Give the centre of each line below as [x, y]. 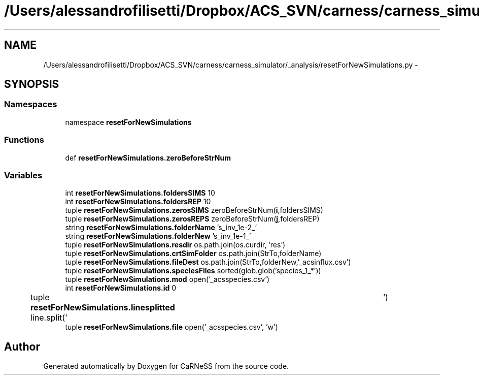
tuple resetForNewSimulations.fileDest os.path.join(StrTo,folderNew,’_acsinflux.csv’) [208, 262]
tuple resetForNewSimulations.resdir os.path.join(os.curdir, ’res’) [175, 245]
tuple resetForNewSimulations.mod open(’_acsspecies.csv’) [167, 279]
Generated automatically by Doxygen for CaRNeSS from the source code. [166, 366]
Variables [23, 175]
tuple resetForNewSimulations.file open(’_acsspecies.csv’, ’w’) [172, 327]
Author [22, 346]
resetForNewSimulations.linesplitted [102, 308]
